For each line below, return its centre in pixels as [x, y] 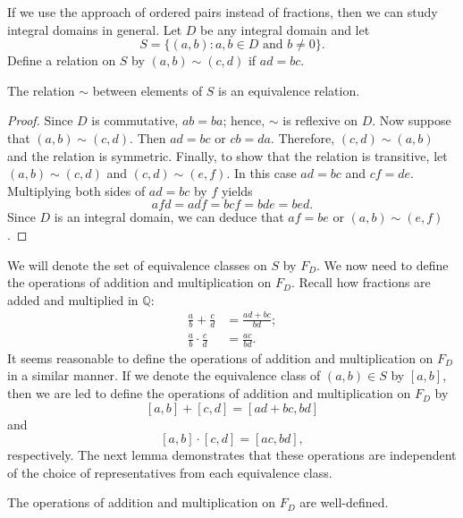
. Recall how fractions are [361, 282]
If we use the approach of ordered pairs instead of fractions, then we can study [223, 12]
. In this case [261, 173]
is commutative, [135, 120]
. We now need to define [383, 264]
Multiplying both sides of [76, 190]
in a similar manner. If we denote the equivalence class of [164, 375]
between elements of [147, 90]
